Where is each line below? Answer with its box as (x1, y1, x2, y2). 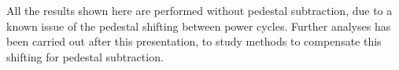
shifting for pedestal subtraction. (6, 48, 164, 64)
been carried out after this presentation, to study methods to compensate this (6, 33, 382, 50)
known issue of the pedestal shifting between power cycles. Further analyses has (6, 17, 391, 34)
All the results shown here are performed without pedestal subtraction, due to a (6, 2, 393, 18)
